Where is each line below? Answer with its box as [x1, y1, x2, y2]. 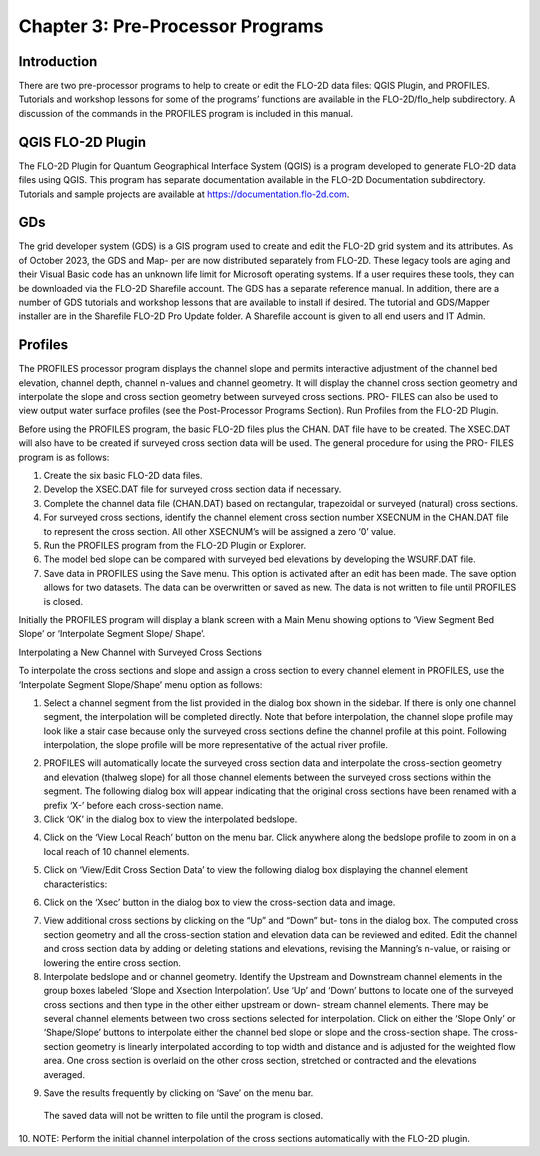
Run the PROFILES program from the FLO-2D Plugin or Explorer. [43, 539, 307, 551]
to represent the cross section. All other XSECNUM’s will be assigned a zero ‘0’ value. [43, 525, 397, 537]
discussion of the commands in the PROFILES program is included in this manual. [18, 107, 354, 119]
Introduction [18, 53, 98, 70]
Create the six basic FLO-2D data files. [43, 470, 204, 482]
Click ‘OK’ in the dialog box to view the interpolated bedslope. [43, 813, 298, 825]
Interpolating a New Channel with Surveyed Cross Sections [18, 646, 262, 658]
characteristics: [43, 878, 108, 890]
